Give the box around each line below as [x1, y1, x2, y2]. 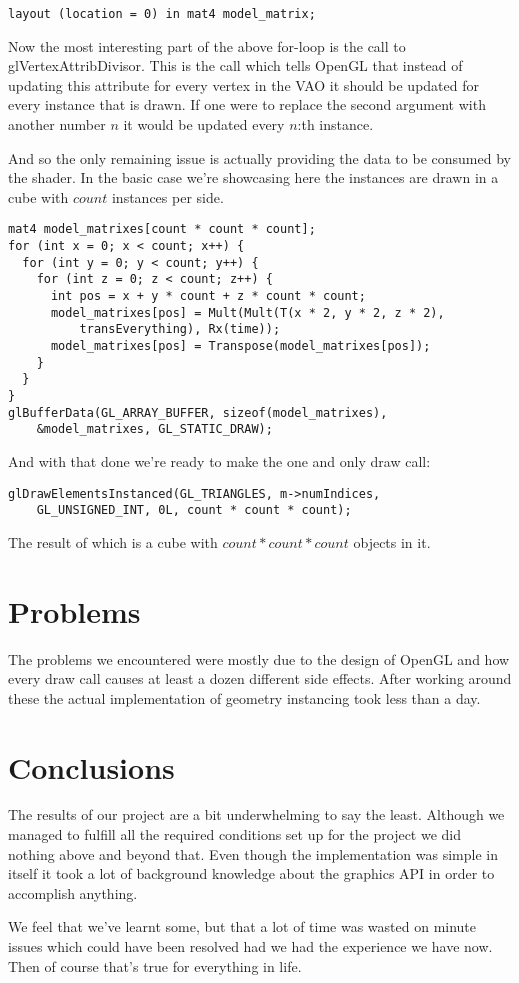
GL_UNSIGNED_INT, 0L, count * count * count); [36, 503, 352, 518]
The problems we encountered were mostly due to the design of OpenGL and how [8, 648, 510, 669]
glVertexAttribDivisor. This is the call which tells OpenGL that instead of [8, 55, 463, 76]
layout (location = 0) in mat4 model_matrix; [8, 7, 316, 21]
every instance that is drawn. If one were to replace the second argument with [8, 94, 486, 115]
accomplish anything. [8, 882, 138, 903]
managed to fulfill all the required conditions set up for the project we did [8, 824, 462, 845]
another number [8, 114, 106, 135]
